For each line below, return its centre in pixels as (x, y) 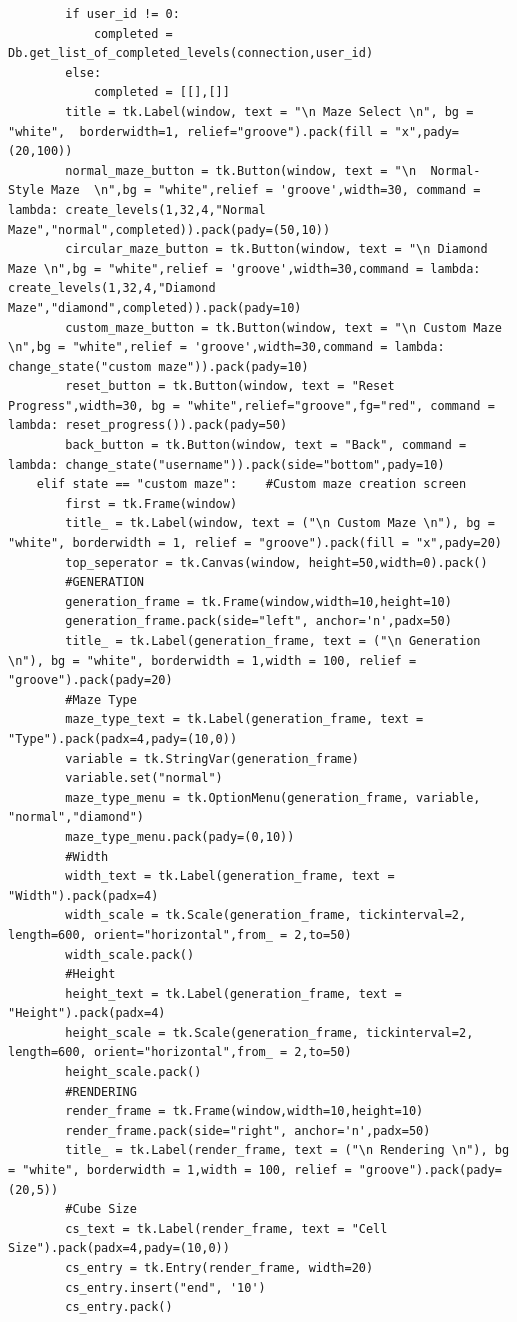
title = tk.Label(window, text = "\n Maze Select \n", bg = (269, 111)
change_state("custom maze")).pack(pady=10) (158, 366)
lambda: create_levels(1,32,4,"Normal (137, 209)
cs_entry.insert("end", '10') (165, 1287)
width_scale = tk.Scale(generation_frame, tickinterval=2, (266, 915)
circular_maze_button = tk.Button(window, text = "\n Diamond (276, 249)
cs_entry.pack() (119, 1307)
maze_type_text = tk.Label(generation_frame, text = (244, 719)
